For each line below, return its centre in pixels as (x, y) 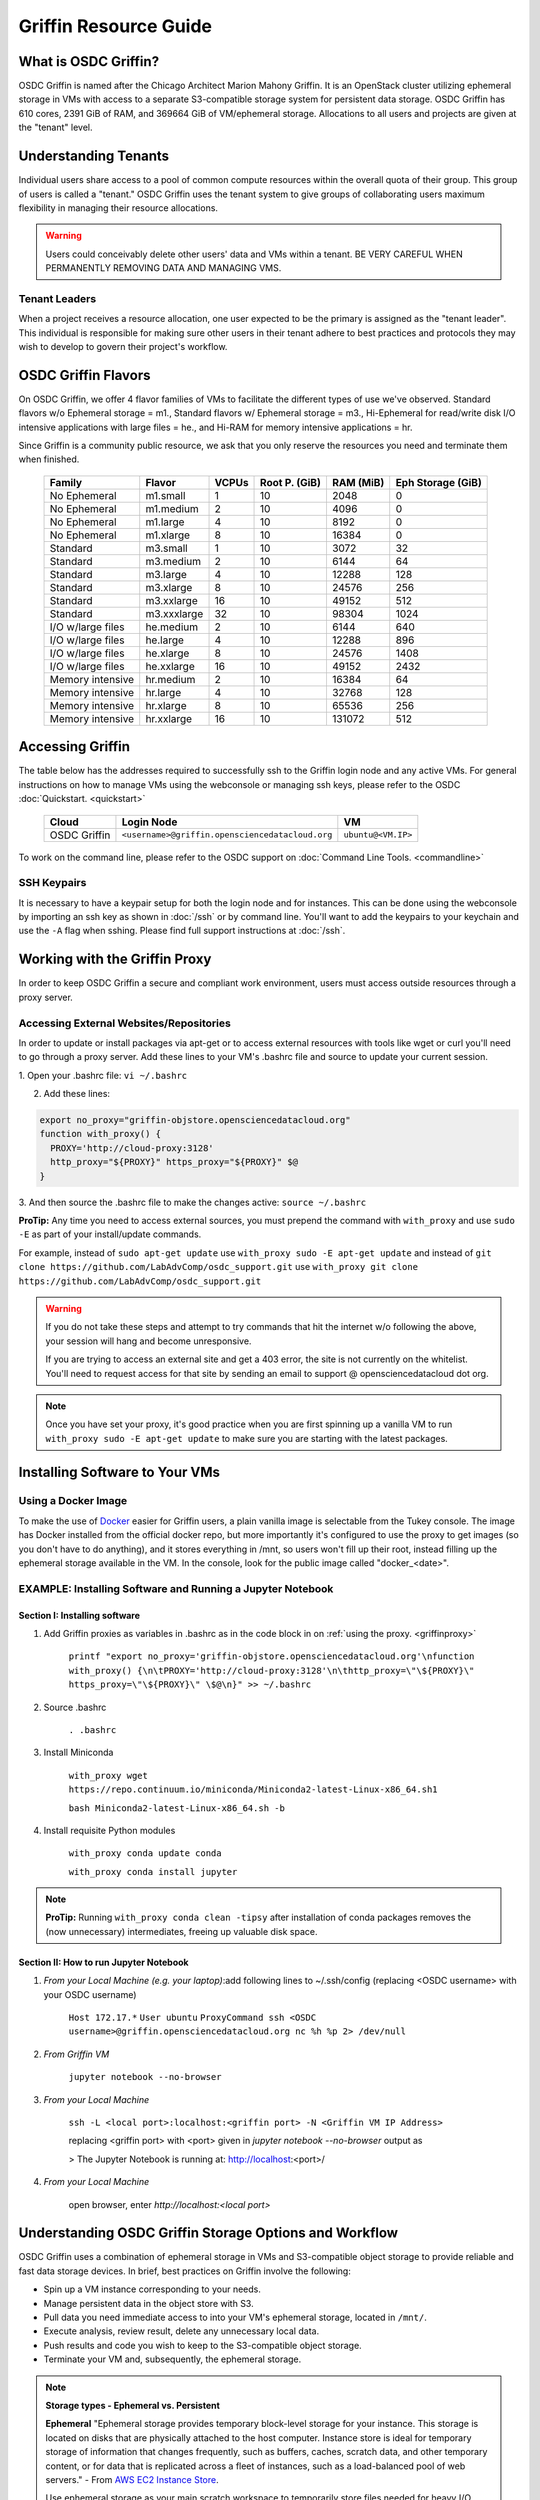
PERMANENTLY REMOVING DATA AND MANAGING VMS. (163, 268)
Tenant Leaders (57, 298)
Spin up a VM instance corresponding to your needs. (152, 2289)
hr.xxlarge (169, 718)
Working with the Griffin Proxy (115, 959)
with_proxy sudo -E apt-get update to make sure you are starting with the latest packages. (247, 1438)
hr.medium (170, 679)
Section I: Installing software (79, 1615)
